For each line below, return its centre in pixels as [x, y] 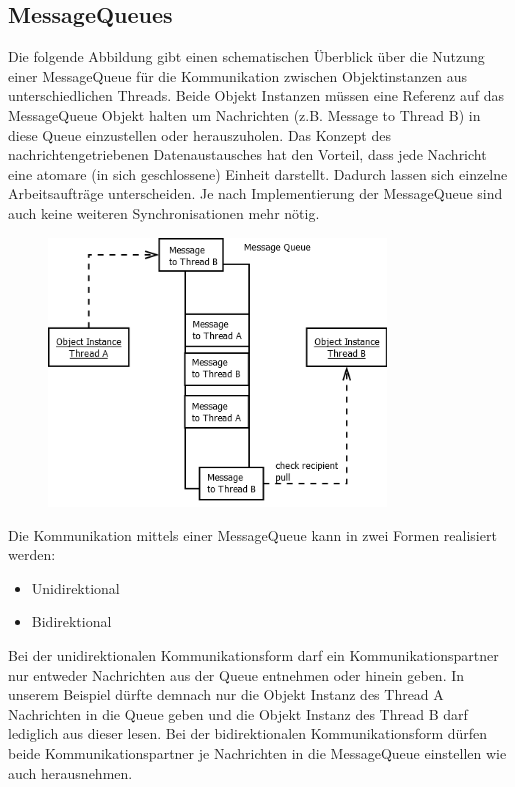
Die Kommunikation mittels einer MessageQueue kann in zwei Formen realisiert [252, 534]
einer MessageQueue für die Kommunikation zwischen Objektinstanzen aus [237, 75]
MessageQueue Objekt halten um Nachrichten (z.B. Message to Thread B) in [244, 114]
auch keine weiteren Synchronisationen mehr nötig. [164, 212]
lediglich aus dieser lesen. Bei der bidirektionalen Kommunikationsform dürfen [248, 733]
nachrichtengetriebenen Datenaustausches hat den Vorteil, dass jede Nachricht [247, 154]
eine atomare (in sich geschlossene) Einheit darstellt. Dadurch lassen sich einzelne [258, 173]
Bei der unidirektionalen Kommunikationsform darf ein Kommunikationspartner [253, 654]
